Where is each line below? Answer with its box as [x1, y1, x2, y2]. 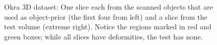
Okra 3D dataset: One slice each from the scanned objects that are [4, 2, 213, 12]
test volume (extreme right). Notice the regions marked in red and [4, 21, 211, 32]
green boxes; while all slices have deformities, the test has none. [4, 31, 203, 41]
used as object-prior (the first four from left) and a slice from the [4, 11, 207, 22]
